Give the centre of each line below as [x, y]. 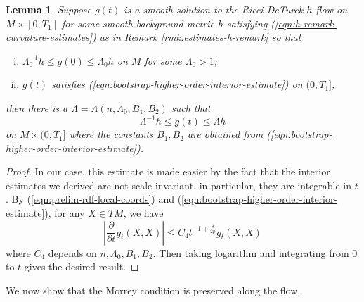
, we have [143, 213]
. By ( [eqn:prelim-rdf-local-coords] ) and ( [94, 199]
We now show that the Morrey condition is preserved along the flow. [153, 290]
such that [191, 107]
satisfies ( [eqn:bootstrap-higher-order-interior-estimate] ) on [177, 84]
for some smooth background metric [138, 23]
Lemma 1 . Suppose [49, 9]
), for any [65, 213]
